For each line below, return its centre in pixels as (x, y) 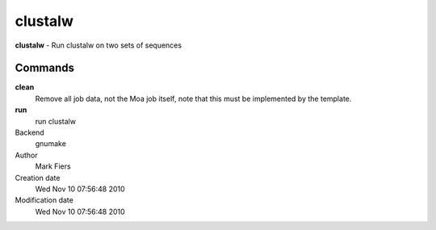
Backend (29, 132)
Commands (45, 68)
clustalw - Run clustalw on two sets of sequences (98, 45)
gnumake (50, 144)
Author (26, 155)
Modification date (44, 200)
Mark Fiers (53, 166)
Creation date (38, 178)
